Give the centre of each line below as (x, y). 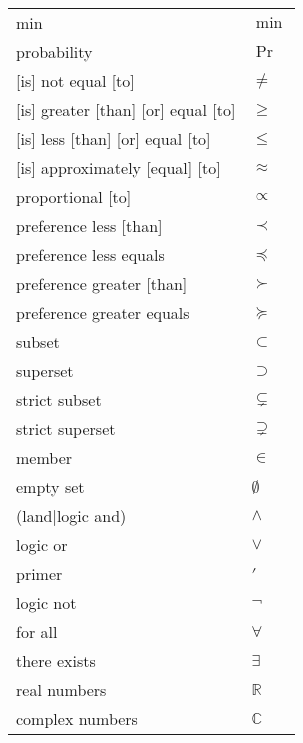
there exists (56, 660)
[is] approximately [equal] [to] (118, 167)
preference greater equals (103, 312)
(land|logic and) (71, 515)
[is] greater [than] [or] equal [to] (126, 109)
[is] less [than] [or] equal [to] (113, 138)
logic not (46, 602)
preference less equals (90, 254)
